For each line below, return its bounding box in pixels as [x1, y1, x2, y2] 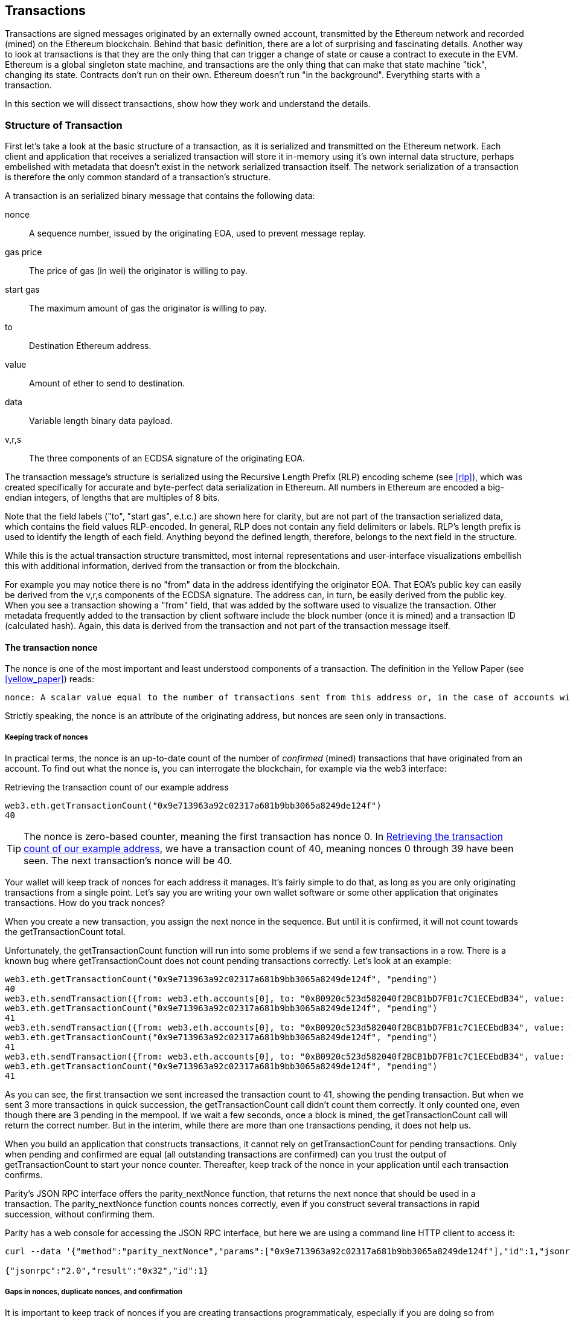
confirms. [5, 1170, 43, 1181]
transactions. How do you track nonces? [5, 897, 165, 908]
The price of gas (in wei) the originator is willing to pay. [29, 265, 248, 276]
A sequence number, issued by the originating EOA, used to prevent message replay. [29, 228, 366, 239]
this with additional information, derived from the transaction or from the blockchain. [5, 561, 340, 572]
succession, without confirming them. [5, 1209, 155, 1220]
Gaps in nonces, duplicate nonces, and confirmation [5, 1287, 182, 1296]
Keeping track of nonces [5, 732, 88, 741]
